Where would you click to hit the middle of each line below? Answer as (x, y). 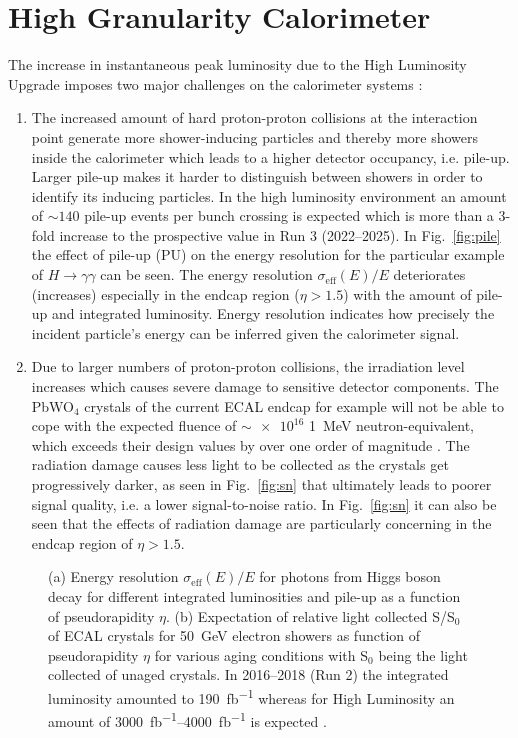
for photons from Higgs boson (350, 576)
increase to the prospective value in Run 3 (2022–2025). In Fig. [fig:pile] (280, 234)
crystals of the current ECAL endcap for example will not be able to (294, 405)
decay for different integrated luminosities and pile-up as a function (254, 595)
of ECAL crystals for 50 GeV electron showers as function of (234, 635)
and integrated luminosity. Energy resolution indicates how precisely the (273, 313)
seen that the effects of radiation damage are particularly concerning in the (261, 523)
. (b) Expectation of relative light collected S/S (310, 615)
